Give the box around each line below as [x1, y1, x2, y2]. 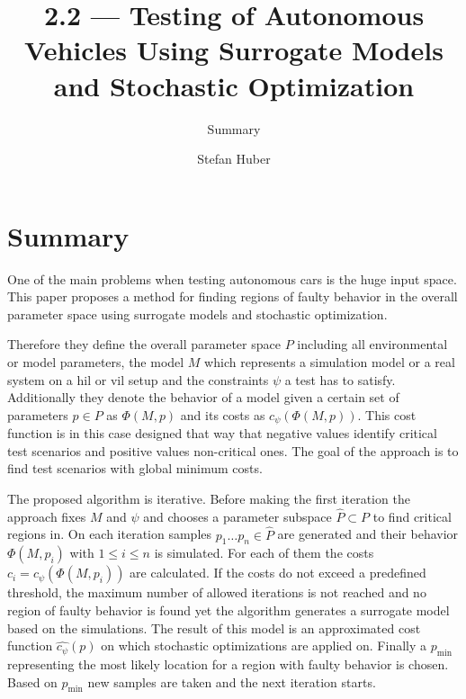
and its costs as [180, 405, 265, 424]
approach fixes [7, 506, 86, 525]
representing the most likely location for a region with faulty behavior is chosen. [7, 655, 449, 674]
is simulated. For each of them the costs [154, 543, 374, 562]
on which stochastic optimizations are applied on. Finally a [101, 636, 427, 655]
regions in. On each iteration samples [7, 524, 212, 543]
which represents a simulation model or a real [204, 353, 455, 371]
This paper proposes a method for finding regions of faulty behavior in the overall [7, 287, 458, 306]
